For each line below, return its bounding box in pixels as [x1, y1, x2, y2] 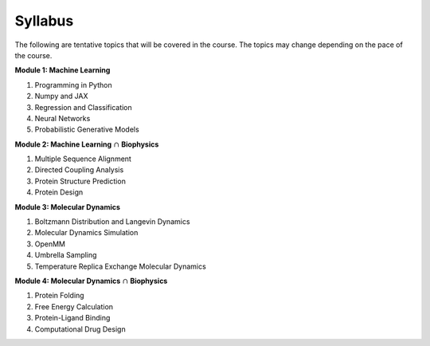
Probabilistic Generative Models [34, 124, 139, 135]
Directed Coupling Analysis [34, 165, 124, 175]
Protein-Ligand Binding [34, 313, 111, 323]
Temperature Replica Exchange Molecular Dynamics [34, 261, 206, 271]
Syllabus [14, 12, 74, 29]
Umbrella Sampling [34, 250, 97, 260]
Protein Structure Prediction [34, 176, 127, 186]
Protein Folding [34, 291, 84, 301]
